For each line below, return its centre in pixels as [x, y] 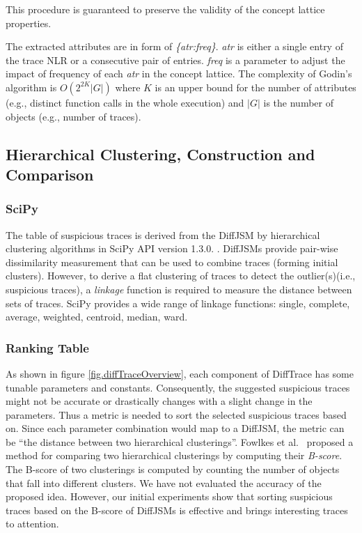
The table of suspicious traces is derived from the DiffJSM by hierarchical [163, 234]
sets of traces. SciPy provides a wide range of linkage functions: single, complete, [178, 303]
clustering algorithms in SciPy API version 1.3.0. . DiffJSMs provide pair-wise [172, 248]
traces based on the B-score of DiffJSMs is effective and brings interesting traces [177, 510]
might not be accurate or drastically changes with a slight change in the [159, 401]
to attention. [32, 524]
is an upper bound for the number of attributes [255, 87]
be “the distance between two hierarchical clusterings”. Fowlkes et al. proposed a [180, 441]
